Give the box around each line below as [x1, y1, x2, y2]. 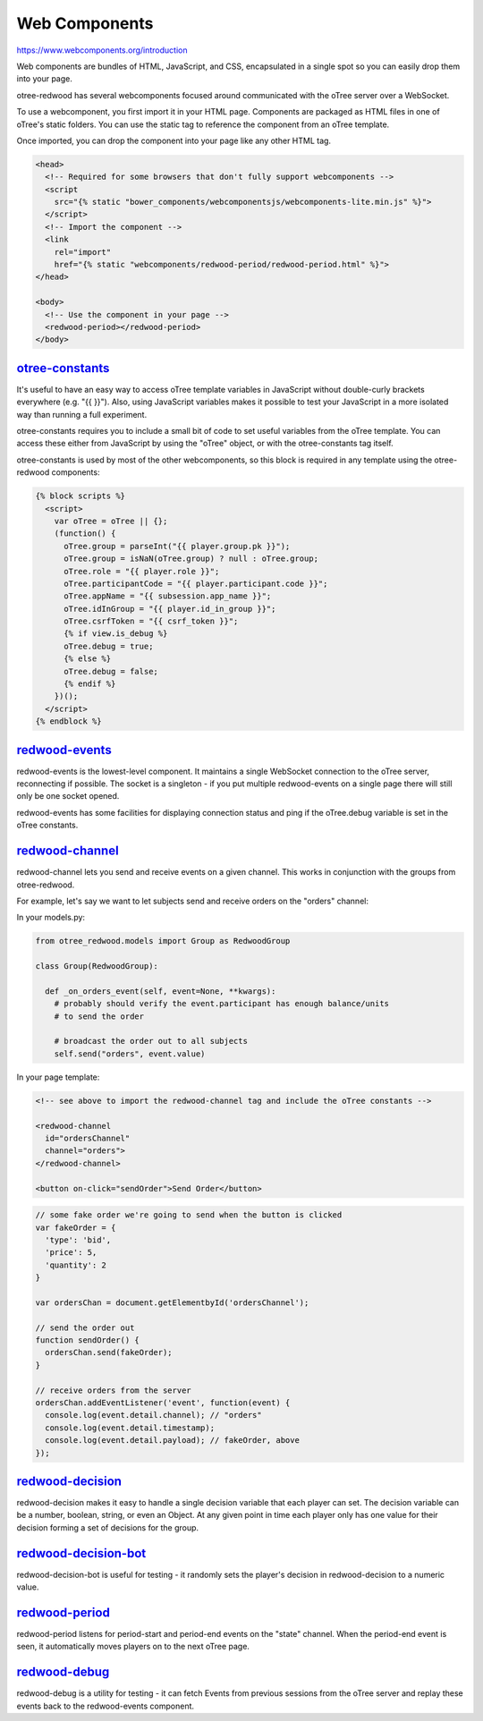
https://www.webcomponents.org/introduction [16, 45, 188, 55]
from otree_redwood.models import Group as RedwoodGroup [35, 936, 291, 946]
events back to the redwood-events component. [16, 1700, 195, 1711]
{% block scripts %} [35, 491, 125, 501]
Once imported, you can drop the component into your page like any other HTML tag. [16, 135, 331, 146]
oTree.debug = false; [64, 666, 158, 676]
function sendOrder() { [35, 1335, 140, 1345]
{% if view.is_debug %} [64, 629, 168, 639]
